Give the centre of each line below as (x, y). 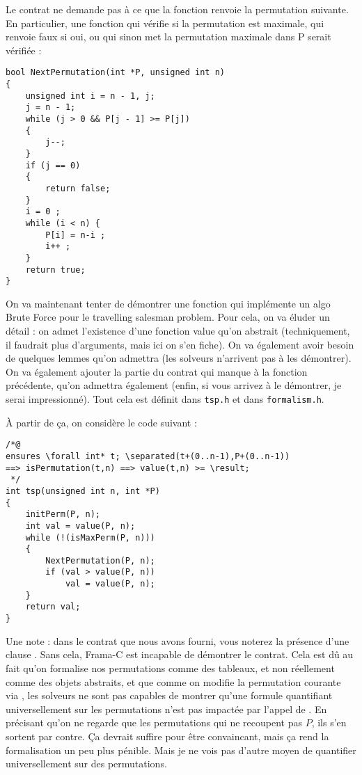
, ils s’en (329, 722)
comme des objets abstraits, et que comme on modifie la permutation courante (173, 681)
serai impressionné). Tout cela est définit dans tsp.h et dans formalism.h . (165, 399)
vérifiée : (24, 50)
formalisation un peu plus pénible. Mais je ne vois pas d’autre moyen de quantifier (181, 750)
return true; (55, 270)
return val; (53, 607)
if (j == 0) (53, 165)
